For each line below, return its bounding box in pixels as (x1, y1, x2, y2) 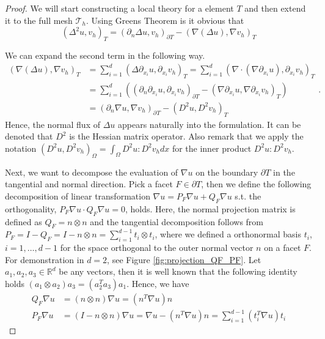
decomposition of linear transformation (5, 189, 150, 202)
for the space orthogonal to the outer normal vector (60, 241, 254, 254)
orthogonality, (5, 202, 57, 215)
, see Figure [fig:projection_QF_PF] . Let (107, 253, 261, 266)
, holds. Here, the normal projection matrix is (125, 202, 296, 215)
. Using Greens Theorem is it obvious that (86, 13, 244, 26)
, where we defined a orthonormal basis (155, 228, 301, 240)
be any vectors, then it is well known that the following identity (59, 265, 298, 278)
